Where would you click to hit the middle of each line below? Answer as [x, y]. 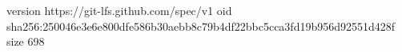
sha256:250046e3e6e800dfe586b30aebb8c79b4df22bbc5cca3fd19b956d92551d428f [201, 26]
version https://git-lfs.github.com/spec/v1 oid [119, 10]
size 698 [26, 41]
